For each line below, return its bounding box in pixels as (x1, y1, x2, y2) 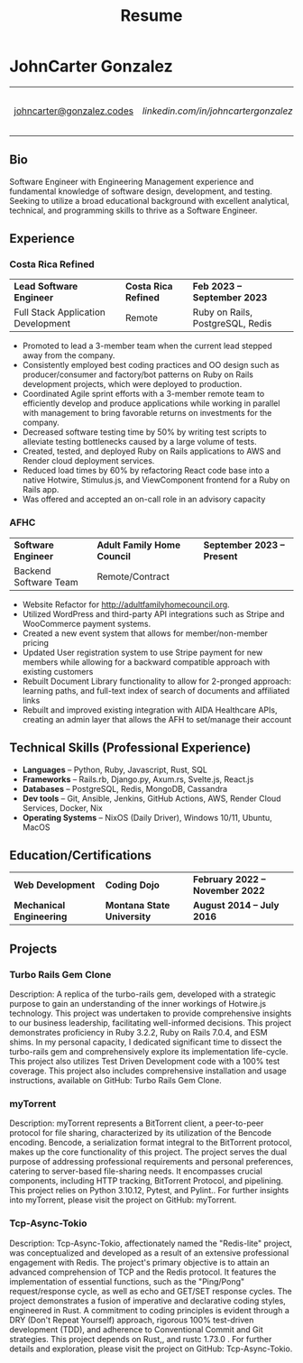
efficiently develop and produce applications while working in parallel (22, 398, 280, 409)
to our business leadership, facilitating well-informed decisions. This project (9, 1018, 291, 1028)
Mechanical (14, 899, 66, 912)
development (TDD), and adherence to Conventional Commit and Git (9, 1323, 263, 1335)
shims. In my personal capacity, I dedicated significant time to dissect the (9, 1036, 282, 1047)
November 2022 (192, 885, 265, 898)
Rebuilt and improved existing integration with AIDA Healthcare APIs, (22, 705, 278, 715)
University (105, 910, 151, 923)
